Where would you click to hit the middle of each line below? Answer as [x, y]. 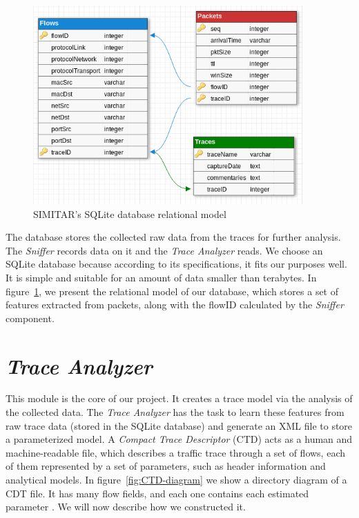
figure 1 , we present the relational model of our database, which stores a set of [172, 291]
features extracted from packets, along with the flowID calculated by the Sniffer [175, 305]
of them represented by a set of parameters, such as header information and [166, 466]
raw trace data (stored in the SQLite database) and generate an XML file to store [179, 425]
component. [30, 318]
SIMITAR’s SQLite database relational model [130, 213]
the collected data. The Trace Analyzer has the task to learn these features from [175, 412]
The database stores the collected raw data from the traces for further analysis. [173, 237]
